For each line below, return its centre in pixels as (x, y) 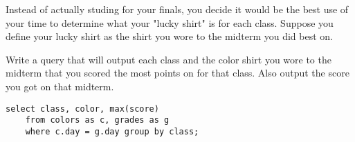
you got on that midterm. (60, 86)
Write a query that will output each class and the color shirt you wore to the (169, 59)
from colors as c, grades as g (97, 120)
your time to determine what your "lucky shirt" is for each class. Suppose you (170, 22)
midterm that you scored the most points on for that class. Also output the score (177, 73)
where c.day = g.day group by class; (112, 131)
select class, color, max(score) (82, 109)
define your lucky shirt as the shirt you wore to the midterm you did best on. (170, 36)
